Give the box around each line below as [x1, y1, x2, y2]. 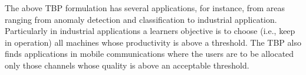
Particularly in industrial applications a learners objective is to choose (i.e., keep [5, 25, 295, 37]
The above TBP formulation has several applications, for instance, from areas [5, 2, 285, 13]
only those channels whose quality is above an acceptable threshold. [5, 59, 249, 71]
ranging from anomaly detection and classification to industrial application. [5, 13, 277, 25]
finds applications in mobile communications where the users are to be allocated [5, 47, 294, 60]
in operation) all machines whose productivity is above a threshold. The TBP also [5, 36, 301, 48]
